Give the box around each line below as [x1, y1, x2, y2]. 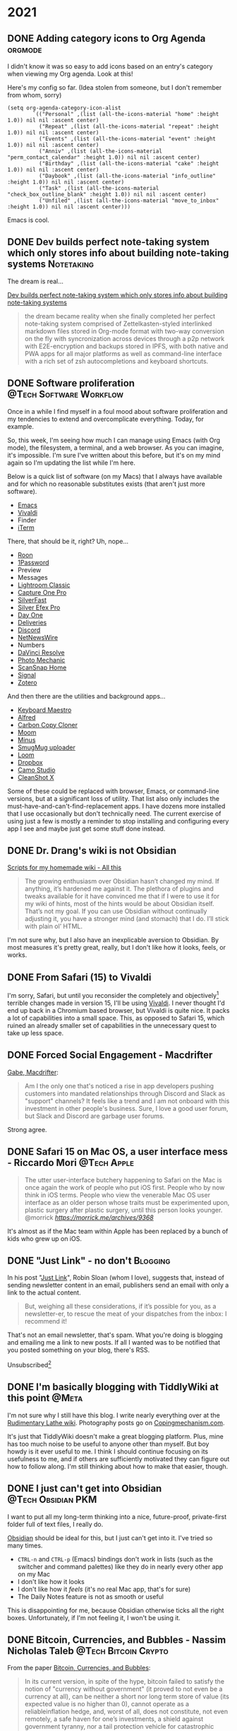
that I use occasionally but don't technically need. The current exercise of [7, 809, 221, 818]
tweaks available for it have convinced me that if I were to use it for [24, 892, 220, 900]
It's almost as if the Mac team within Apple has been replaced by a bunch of [7, 1227, 229, 1235]
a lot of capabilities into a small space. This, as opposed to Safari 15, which [7, 1013, 225, 1022]
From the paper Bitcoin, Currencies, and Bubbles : [7, 1664, 151, 1672]
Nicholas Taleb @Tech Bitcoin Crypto [7, 1645, 169, 1657]
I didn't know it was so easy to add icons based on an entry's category [7, 62, 213, 71]
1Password [17, 558, 49, 566]
